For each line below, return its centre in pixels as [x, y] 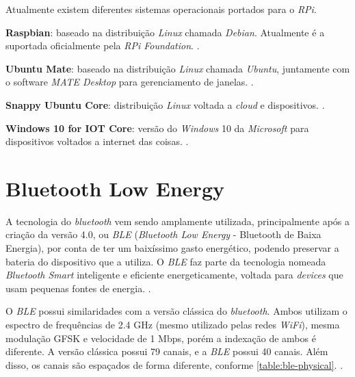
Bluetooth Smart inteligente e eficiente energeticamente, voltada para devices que [174, 275]
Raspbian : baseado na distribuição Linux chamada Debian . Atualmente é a [165, 32]
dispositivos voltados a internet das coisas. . [97, 141]
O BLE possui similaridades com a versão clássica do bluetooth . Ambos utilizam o [176, 311]
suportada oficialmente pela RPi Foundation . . [103, 45]
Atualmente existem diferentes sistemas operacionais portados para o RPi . [161, 9]
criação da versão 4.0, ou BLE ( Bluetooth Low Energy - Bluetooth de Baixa [163, 234]
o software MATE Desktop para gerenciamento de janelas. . [130, 82]
